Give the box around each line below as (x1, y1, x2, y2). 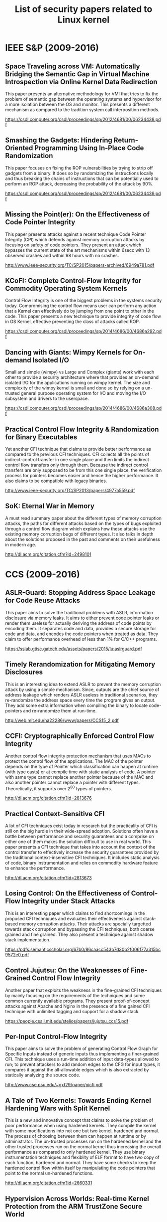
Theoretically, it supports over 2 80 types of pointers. (5, 784, 112, 791)
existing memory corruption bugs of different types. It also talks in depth (5, 531, 154, 537)
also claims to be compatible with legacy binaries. (5, 478, 107, 484)
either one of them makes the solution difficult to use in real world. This (5, 839, 151, 845)
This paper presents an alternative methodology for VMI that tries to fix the (5, 91, 159, 97)
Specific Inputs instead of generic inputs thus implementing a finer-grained (5, 1051, 159, 1057)
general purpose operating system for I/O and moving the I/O (20, 390, 146, 396)
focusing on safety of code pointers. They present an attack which (5, 242, 142, 248)
